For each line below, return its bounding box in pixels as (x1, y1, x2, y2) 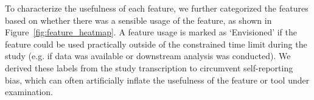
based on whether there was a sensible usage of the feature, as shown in (5, 13, 272, 26)
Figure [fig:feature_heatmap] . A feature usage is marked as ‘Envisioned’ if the (5, 26, 298, 38)
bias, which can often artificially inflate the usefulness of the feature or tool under (5, 73, 310, 86)
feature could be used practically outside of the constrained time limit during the (5, 37, 307, 50)
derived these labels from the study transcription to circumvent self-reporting (5, 61, 293, 74)
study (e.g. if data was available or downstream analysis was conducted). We (5, 49, 291, 62)
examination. (5, 85, 53, 98)
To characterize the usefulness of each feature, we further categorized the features (5, 2, 309, 14)
